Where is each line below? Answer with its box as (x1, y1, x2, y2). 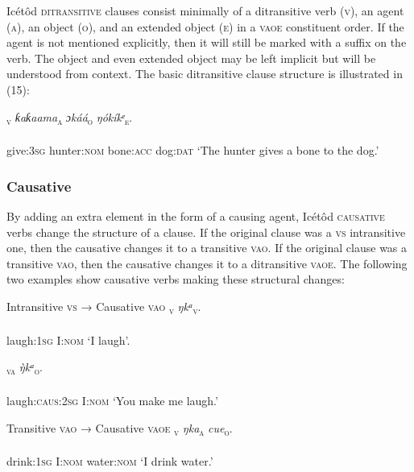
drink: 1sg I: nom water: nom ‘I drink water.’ (6, 453, 213, 470)
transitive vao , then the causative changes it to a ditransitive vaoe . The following (6, 255, 408, 271)
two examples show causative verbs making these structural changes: (6, 271, 345, 288)
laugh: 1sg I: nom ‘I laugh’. (6, 331, 130, 348)
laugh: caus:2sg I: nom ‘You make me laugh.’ (6, 392, 218, 409)
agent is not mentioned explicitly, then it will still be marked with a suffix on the (6, 34, 407, 51)
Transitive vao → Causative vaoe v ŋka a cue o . (6, 419, 233, 438)
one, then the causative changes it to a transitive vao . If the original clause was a (6, 239, 408, 256)
